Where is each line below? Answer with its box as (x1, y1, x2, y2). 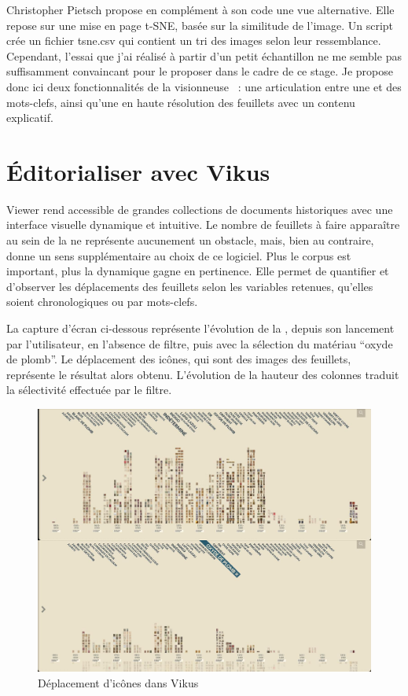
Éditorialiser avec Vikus (6, 155, 270, 187)
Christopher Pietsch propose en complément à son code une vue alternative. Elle (6, 2, 395, 17)
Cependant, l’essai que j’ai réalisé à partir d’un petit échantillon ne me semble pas (6, 47, 402, 64)
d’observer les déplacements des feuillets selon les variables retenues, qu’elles (6, 278, 373, 294)
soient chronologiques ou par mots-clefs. (6, 293, 198, 310)
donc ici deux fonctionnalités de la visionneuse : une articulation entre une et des (6, 78, 402, 94)
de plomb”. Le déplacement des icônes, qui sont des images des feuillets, (6, 351, 351, 367)
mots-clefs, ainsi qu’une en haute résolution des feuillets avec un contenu (6, 94, 355, 110)
